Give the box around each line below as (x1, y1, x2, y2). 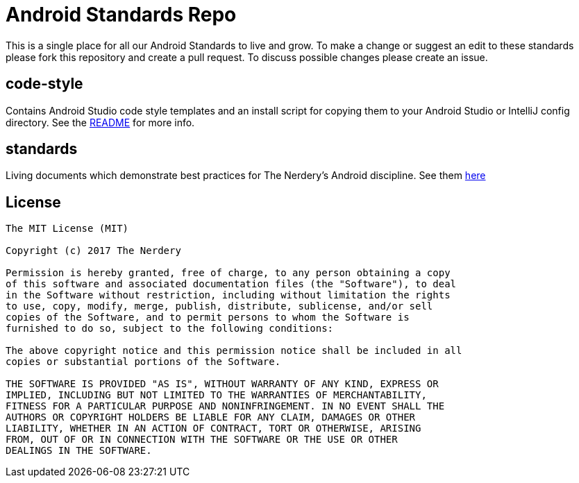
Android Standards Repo (6, 3, 237, 26)
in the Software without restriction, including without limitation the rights (6, 289, 451, 301)
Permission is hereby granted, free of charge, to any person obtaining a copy (6, 267, 451, 279)
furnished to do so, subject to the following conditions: (6, 323, 334, 334)
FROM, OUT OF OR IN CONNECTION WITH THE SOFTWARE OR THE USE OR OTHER (6, 434, 398, 446)
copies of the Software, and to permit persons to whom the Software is (6, 312, 410, 323)
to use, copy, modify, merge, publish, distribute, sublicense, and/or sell (6, 300, 433, 312)
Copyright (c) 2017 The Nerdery (6, 245, 181, 257)
